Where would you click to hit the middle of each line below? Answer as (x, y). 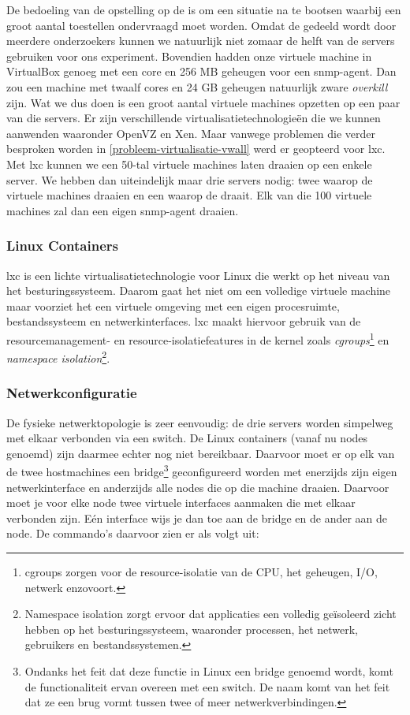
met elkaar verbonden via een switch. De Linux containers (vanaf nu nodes (187, 438)
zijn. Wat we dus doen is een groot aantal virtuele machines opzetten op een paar (203, 102)
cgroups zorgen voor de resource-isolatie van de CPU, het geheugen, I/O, (201, 572)
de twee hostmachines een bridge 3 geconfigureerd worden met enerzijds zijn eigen (202, 471)
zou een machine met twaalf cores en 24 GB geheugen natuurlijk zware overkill (197, 86)
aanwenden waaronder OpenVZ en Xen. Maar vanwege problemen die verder (191, 133)
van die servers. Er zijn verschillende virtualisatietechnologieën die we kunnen (194, 118)
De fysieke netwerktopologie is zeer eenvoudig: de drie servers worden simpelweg (200, 422)
